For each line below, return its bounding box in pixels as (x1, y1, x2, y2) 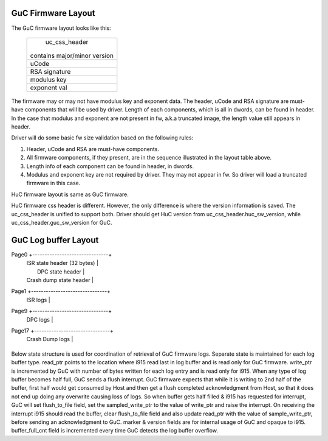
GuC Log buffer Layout (11, 235, 99, 245)
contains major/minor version (30, 51, 114, 60)
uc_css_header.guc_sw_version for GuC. (11, 219, 112, 226)
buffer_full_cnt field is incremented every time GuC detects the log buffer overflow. (11, 427, 219, 434)
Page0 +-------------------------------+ (11, 250, 112, 258)
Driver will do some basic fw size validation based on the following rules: (11, 134, 194, 141)
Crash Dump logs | (26, 336, 73, 343)
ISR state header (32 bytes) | (26, 259, 98, 267)
